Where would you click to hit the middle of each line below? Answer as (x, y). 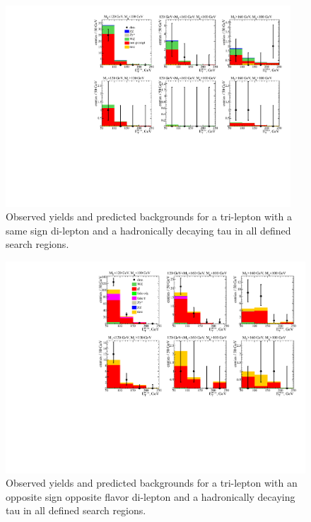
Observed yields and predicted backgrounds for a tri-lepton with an (152, 483)
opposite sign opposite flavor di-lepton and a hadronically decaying (151, 496)
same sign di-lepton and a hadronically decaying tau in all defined (148, 230)
